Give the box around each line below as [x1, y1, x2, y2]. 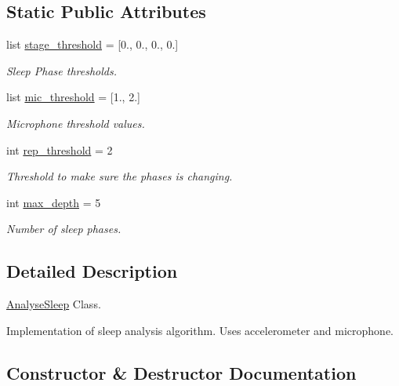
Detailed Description [6, 259, 178, 283]
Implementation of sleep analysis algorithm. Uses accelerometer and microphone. [6, 322, 394, 338]
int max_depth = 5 [6, 194, 101, 210]
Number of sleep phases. [6, 220, 122, 237]
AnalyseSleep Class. [6, 296, 101, 312]
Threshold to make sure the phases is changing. [6, 168, 233, 184]
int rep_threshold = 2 [6, 141, 113, 158]
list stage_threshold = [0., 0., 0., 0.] [6, 36, 179, 53]
